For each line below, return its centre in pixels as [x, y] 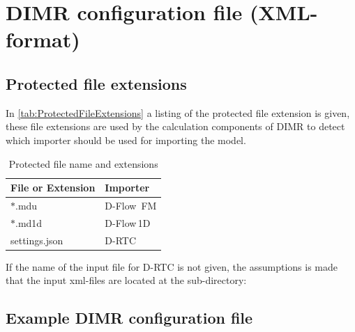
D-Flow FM [131, 205]
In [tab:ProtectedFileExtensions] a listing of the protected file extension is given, [178, 112]
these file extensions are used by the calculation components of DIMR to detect [175, 126]
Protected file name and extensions [83, 163]
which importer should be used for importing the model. [126, 140]
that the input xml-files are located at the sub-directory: [126, 280]
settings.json [37, 240]
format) [43, 39]
